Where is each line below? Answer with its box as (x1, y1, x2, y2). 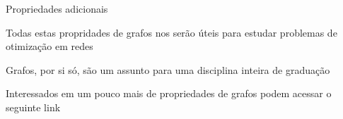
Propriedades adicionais (6, 1, 108, 15)
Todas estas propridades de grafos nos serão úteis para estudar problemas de (6, 25, 337, 39)
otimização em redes (6, 39, 93, 54)
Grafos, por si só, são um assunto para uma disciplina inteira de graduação (6, 62, 330, 77)
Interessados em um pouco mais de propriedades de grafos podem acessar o (6, 86, 332, 101)
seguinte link (6, 99, 61, 114)
